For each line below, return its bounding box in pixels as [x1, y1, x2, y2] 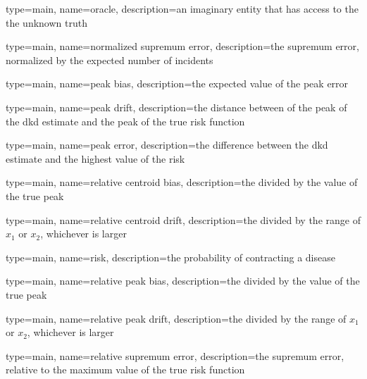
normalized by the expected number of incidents [6, 52, 213, 67]
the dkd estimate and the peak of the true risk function [6, 113, 245, 128]
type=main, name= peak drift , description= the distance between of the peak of [6, 99, 347, 114]
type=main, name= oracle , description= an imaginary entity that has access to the [6, 1, 359, 15]
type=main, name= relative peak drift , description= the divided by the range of [6, 311, 347, 325]
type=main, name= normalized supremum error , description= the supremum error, [6, 39, 359, 54]
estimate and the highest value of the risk [6, 151, 185, 166]
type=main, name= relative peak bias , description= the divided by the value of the [6, 273, 360, 288]
